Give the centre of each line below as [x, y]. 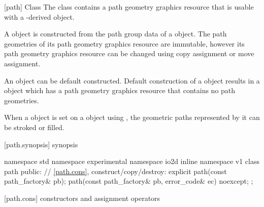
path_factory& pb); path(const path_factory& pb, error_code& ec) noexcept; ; [129, 181]
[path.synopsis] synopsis [41, 144]
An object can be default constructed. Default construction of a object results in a [132, 80]
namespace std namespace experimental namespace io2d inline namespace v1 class [132, 161]
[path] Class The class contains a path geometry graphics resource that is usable [129, 7]
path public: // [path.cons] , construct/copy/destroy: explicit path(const [115, 171]
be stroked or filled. [34, 127]
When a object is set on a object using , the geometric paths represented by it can [132, 117]
